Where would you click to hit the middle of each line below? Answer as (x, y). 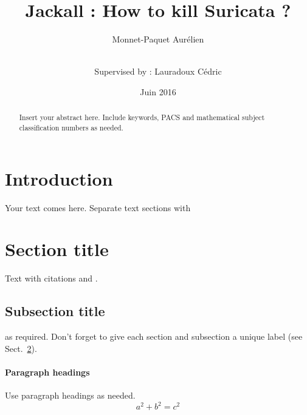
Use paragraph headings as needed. (70, 395)
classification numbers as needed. (71, 127)
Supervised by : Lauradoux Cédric (158, 71)
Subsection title (55, 311)
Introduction (59, 178)
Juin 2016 (158, 91)
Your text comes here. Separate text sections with (98, 207)
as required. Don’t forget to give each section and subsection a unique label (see (154, 336)
